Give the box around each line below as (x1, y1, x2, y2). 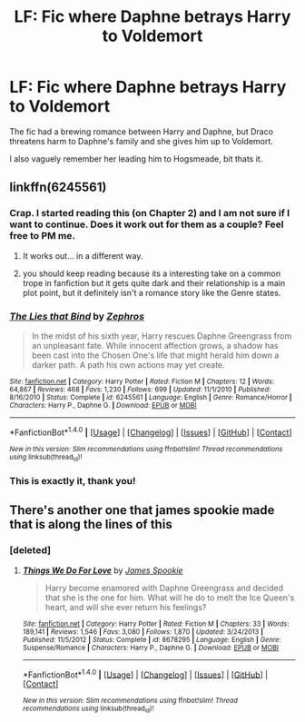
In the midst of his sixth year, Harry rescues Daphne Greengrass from (31, 330, 292, 341)
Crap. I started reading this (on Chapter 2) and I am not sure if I (9, 207, 290, 220)
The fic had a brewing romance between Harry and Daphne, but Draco (9, 125, 274, 137)
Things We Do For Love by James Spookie (22, 565, 183, 576)
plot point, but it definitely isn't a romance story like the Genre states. (22, 287, 281, 298)
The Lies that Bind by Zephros (9, 310, 145, 322)
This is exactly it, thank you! (9, 474, 136, 487)
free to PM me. (9, 230, 75, 242)
